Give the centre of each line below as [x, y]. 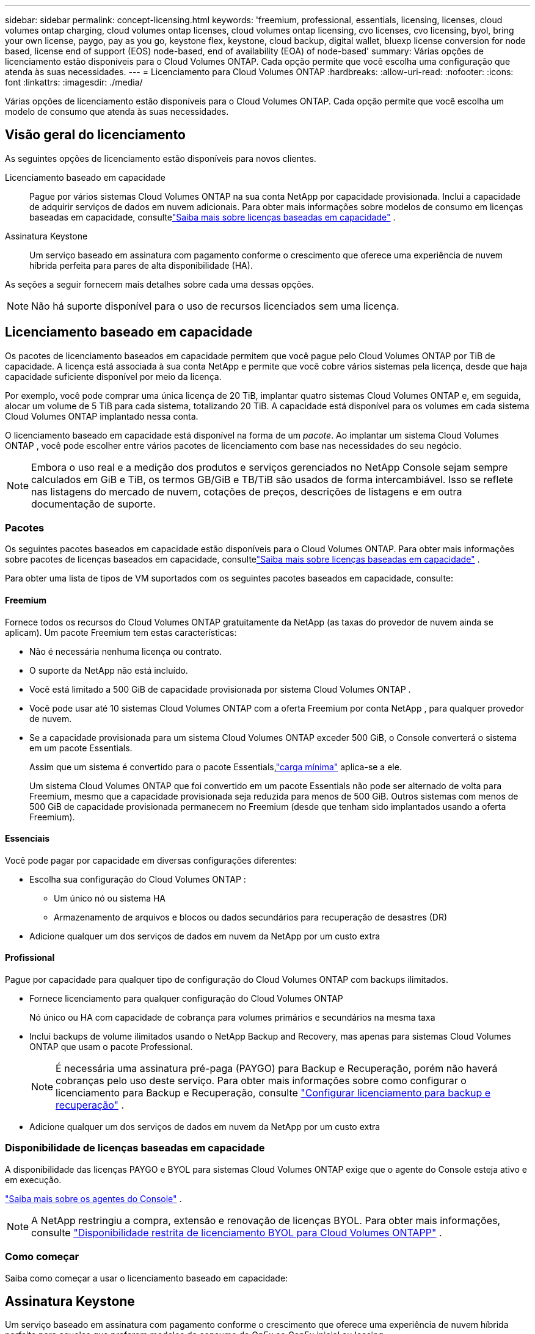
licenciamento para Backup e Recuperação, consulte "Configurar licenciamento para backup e [273, 1093]
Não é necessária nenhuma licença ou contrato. [126, 651]
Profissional [30, 958]
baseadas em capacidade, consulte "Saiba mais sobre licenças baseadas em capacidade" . [213, 217]
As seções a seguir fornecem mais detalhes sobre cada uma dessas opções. [159, 284]
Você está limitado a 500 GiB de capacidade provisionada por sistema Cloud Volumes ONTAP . [220, 689]
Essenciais [27, 839]
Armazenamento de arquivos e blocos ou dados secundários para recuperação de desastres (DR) [251, 917]
